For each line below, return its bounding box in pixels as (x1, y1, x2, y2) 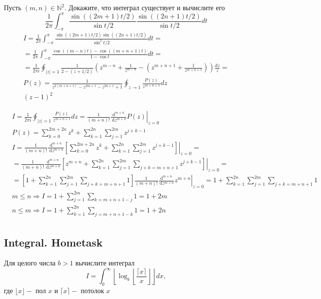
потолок (81, 285, 104, 295)
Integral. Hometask (4, 235, 103, 250)
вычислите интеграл (75, 257, 135, 267)
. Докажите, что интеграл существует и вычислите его (64, 2, 225, 12)
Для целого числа (4, 257, 56, 267)
